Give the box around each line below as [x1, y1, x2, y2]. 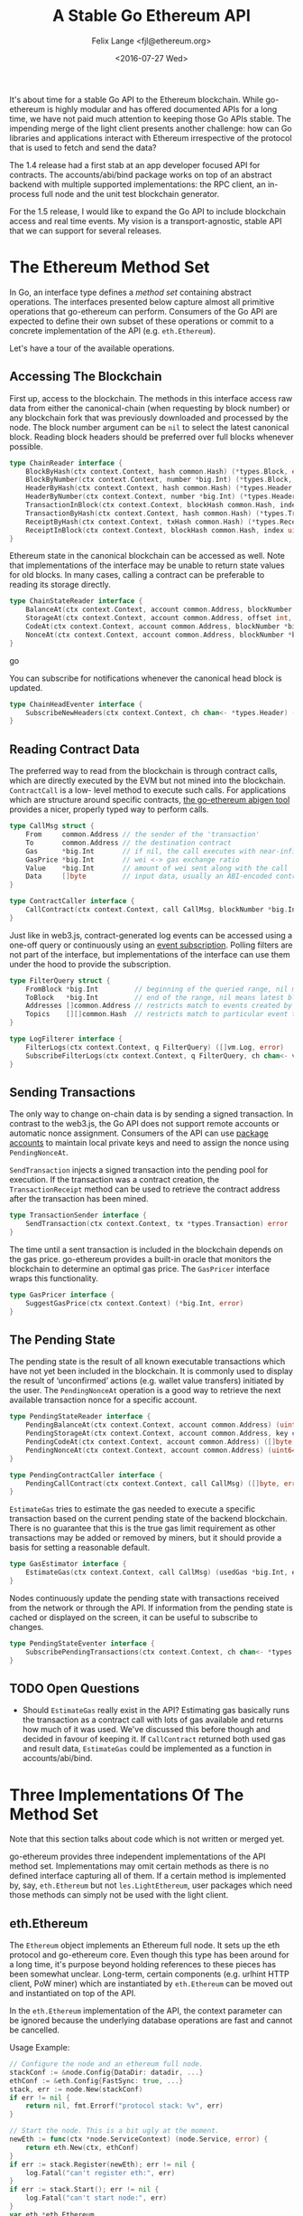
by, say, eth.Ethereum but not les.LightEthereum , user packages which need [9, 1880, 293, 1891]
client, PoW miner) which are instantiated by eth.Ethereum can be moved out [9, 1978, 293, 1989]
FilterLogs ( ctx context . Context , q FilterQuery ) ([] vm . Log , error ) [25, 1042, 284, 1051]
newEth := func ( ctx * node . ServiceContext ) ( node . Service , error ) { [9, 2135, 269, 2144]
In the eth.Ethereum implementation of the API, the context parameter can [9, 2005, 282, 2016]
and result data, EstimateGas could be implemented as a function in [22, 1743, 272, 1754]
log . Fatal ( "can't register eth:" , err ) [25, 2168, 176, 2177]
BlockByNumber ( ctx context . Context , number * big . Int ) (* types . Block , [25, 476, 293, 485]
